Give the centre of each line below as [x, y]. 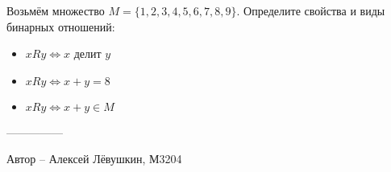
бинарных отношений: [61, 26]
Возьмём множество [56, 10]
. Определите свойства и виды [311, 10]
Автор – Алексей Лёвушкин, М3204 [94, 159]
